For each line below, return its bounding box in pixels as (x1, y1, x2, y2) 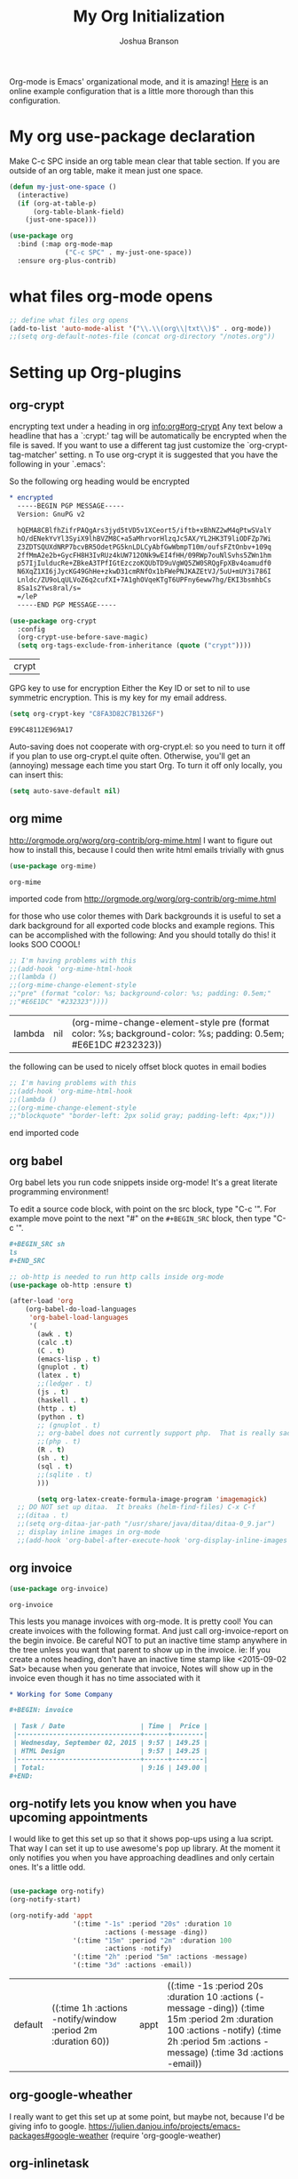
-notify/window (51, 2013, 117, 2025)
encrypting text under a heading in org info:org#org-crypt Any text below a (9, 421, 284, 432)
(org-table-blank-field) (32, 207, 125, 216)
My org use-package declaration (9, 126, 255, 147)
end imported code (9, 1128, 80, 1138)
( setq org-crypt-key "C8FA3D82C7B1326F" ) (9, 710, 165, 719)
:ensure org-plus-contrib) (17, 256, 117, 265)
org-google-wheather (9, 2087, 133, 2103)
